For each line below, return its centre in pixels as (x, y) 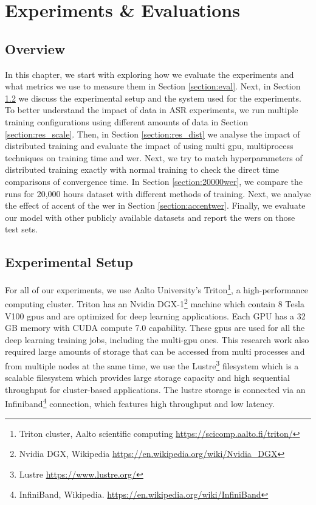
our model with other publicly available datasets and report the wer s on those (150, 217)
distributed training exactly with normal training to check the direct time (142, 169)
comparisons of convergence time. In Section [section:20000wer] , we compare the (154, 181)
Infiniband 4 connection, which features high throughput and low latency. (140, 403)
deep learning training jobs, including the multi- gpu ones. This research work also (157, 339)
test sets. (21, 229)
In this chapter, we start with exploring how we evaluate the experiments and (149, 74)
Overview (35, 48)
